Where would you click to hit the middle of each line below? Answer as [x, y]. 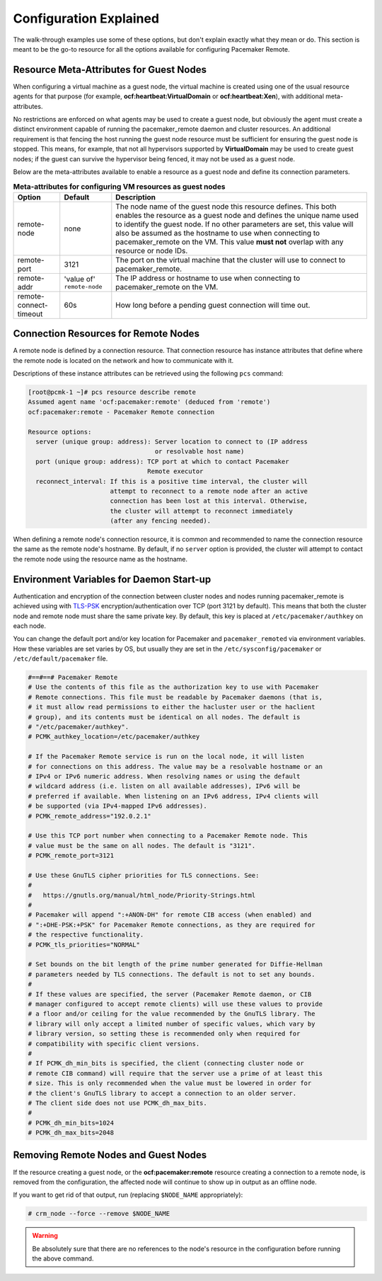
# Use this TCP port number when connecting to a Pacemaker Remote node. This [168, 836]
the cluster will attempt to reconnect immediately [202, 511]
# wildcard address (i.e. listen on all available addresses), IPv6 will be [164, 786]
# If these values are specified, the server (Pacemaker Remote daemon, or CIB [170, 994]
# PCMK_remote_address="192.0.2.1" [89, 816]
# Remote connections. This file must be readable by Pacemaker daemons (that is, [175, 697]
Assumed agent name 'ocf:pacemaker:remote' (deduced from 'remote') [149, 402]
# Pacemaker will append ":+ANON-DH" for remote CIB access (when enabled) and [170, 915]
